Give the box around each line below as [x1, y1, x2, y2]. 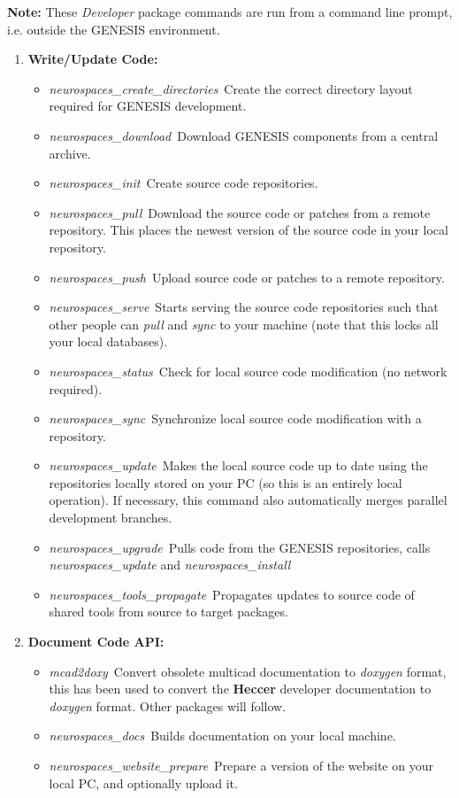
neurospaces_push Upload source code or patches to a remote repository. [49, 267, 445, 286]
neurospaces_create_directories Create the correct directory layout [49, 79, 413, 97]
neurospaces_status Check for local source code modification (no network [49, 361, 448, 380]
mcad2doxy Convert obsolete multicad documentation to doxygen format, [49, 662, 447, 680]
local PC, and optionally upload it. [49, 773, 238, 792]
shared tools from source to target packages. [49, 602, 288, 621]
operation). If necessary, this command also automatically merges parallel [49, 491, 448, 509]
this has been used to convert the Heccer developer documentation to [49, 679, 432, 698]
